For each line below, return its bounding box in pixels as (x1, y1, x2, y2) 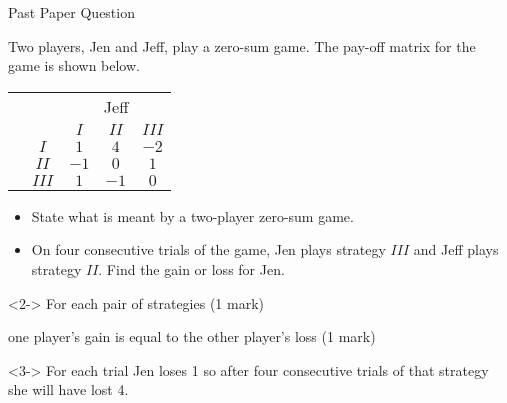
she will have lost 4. (8, 379, 129, 400)
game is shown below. (8, 55, 140, 76)
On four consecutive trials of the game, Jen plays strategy (31, 239, 386, 260)
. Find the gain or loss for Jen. (98, 258, 285, 279)
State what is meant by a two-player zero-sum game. (31, 205, 354, 226)
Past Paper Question (8, 2, 135, 22)
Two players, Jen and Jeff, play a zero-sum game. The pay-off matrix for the (8, 35, 476, 56)
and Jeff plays (413, 239, 499, 260)
